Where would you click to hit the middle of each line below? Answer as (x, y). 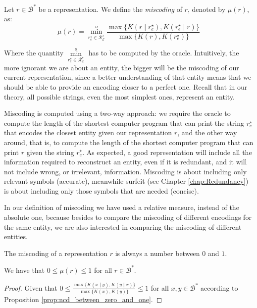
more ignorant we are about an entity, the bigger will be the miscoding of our (122, 67)
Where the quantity (34, 53)
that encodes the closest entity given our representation (88, 132)
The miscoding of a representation (56, 253)
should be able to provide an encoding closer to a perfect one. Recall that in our (126, 86)
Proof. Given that (31, 287)
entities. (16, 236)
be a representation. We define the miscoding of (110, 9)
